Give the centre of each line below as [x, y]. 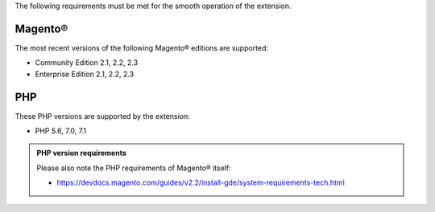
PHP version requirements [81, 153]
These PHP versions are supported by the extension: [102, 116]
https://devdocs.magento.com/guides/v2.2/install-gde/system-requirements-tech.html [201, 183]
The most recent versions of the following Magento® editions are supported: [142, 47]
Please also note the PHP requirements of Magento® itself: [134, 168]
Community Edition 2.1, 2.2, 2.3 [87, 63]
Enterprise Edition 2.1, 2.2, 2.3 [85, 74]
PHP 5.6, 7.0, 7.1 [61, 130]
